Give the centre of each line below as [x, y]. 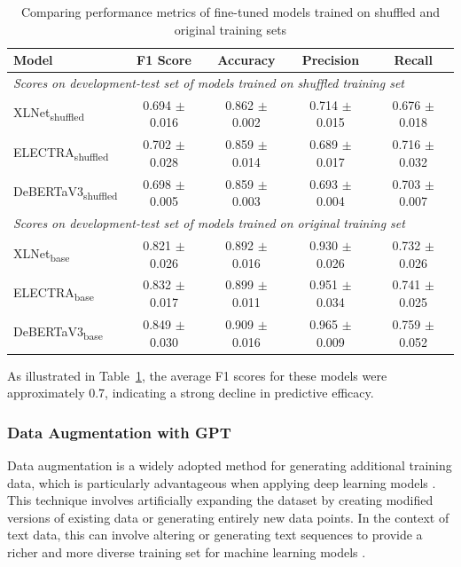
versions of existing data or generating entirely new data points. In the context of [228, 517]
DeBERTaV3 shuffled [66, 193]
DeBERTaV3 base [59, 333]
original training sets [230, 29]
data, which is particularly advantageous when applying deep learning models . [222, 482]
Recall [413, 60]
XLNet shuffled [49, 114]
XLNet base [42, 254]
